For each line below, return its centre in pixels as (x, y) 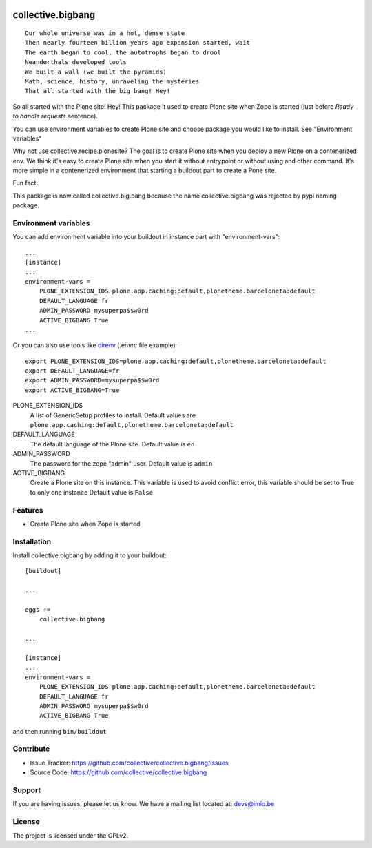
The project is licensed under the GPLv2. (71, 835)
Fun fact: (25, 183)
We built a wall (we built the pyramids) (96, 72)
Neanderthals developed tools (76, 62)
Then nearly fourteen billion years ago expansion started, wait (138, 43)
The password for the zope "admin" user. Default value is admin (121, 463)
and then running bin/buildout (60, 731)
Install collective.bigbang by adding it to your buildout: (90, 555)
